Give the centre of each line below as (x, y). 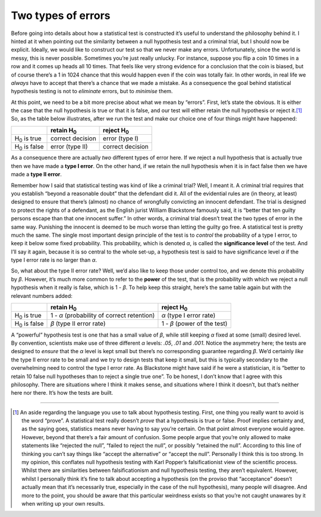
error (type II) (70, 147)
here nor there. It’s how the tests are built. (62, 393)
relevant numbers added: (42, 296)
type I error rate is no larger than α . (54, 260)
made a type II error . (36, 175)
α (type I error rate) (188, 316)
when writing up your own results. (63, 503)
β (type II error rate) (78, 323)
